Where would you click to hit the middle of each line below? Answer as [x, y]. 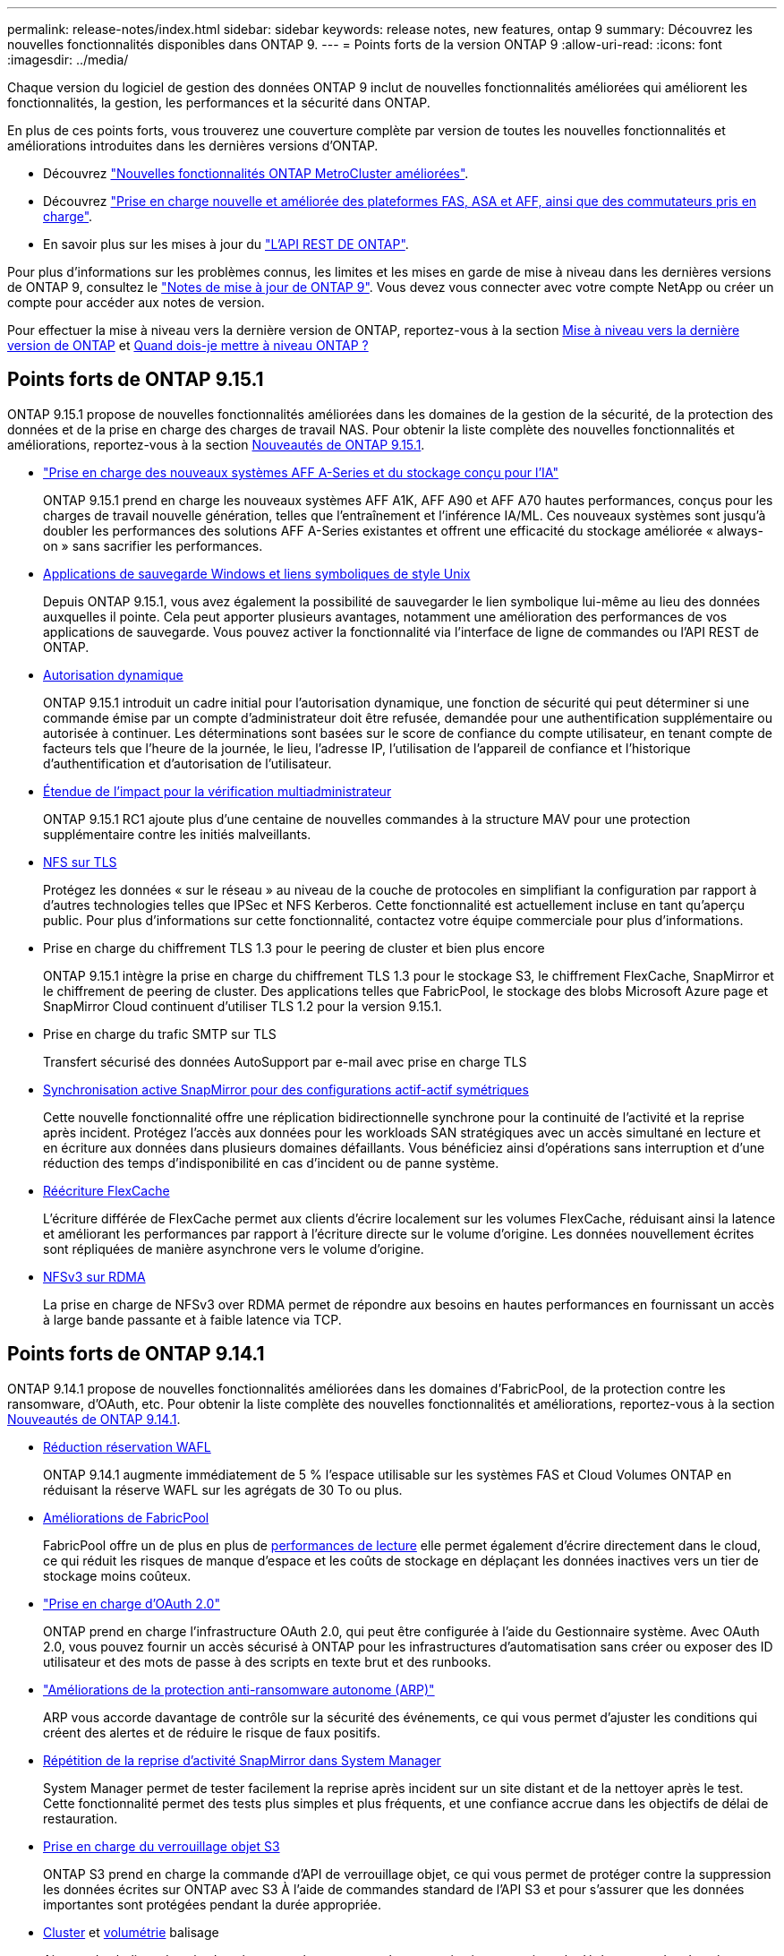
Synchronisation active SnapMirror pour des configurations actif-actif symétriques [286, 1089]
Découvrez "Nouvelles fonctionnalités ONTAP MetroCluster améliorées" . [256, 173]
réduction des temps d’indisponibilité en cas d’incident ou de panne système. [271, 1162]
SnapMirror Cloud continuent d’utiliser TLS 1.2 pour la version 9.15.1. [243, 1006]
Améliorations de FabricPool [126, 1517]
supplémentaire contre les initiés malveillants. [177, 834]
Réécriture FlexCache [107, 1190]
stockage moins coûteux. [117, 1575]
